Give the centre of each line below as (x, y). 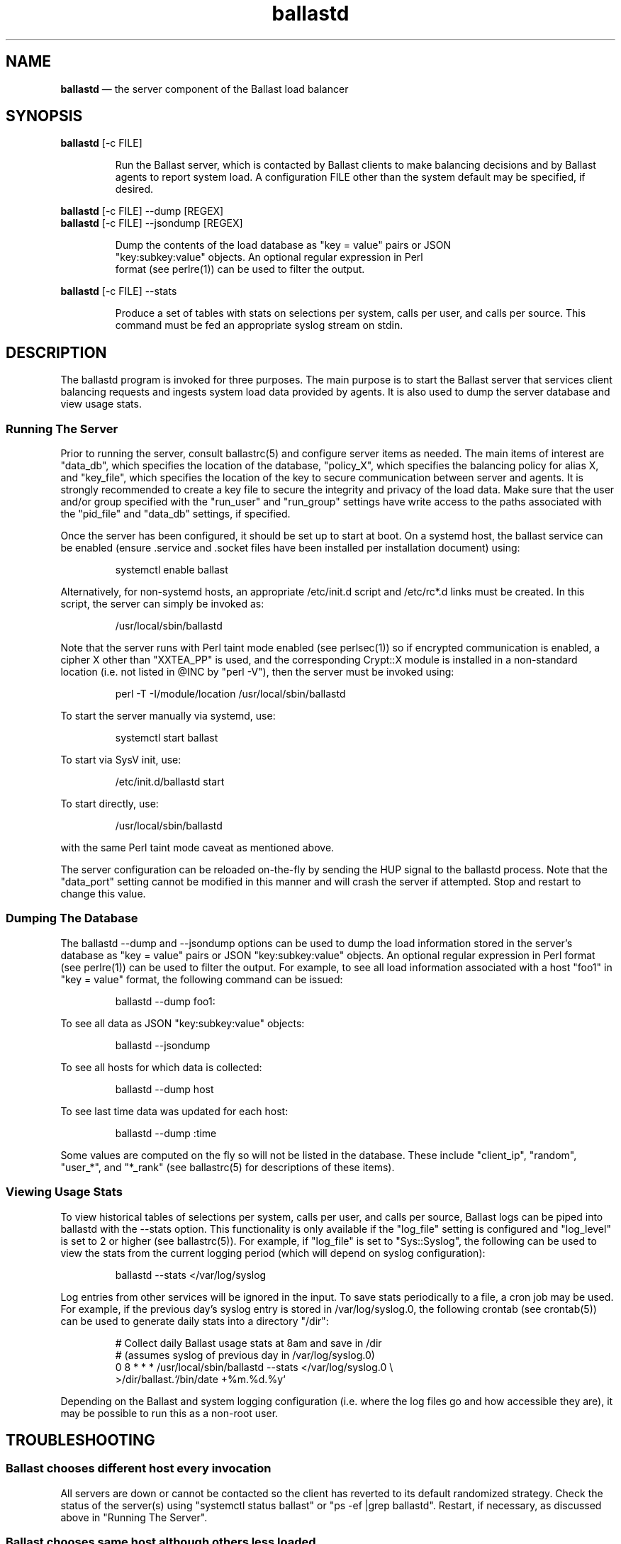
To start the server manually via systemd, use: (168, 716)
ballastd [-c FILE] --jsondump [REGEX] (152, 223)
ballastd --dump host (164, 1089)
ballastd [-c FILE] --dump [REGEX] (142, 211)
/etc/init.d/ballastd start (170, 782)
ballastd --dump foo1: (165, 1001)
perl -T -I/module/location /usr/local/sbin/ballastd (230, 694)
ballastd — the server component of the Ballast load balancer (205, 89)
